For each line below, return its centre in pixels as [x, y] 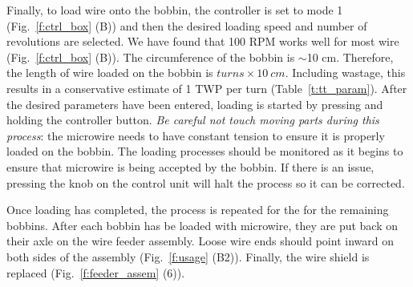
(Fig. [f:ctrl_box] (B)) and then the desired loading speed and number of [187, 25]
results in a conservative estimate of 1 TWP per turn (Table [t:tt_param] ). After [207, 88]
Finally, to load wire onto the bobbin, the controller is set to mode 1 [175, 10]
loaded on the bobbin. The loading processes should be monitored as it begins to [205, 151]
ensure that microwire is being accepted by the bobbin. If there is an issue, [190, 166]
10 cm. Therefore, [350, 57]
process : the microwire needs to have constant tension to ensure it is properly [196, 135]
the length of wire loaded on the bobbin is [110, 73]
